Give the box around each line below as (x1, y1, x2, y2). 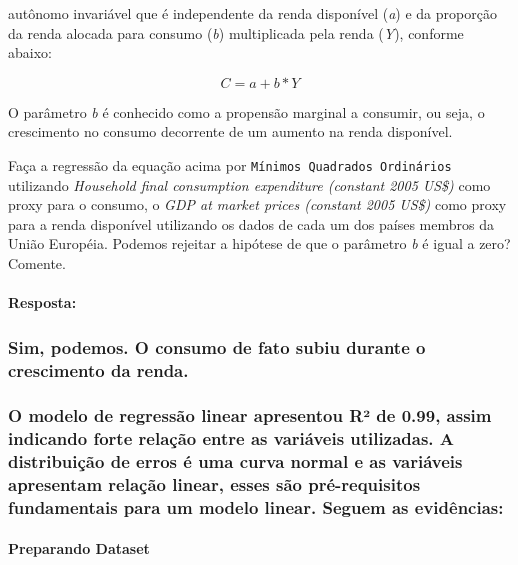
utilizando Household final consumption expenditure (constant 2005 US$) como (8, 174, 491, 195)
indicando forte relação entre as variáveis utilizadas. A (8, 426, 455, 451)
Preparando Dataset (8, 537, 150, 558)
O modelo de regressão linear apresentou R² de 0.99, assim (8, 403, 492, 428)
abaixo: (8, 42, 52, 63)
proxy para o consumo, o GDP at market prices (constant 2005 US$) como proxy (8, 194, 507, 215)
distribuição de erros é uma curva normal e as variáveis (8, 449, 463, 474)
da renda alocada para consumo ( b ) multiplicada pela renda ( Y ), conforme (8, 22, 464, 43)
